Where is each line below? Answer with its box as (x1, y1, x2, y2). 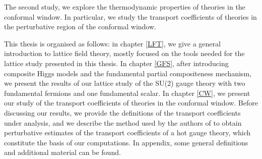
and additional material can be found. (4, 147, 121, 157)
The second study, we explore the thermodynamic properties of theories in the (4, 2, 245, 12)
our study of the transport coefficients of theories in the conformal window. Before (4, 97, 258, 108)
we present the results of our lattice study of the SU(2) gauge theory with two (4, 78, 245, 88)
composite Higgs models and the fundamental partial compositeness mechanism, (4, 68, 251, 78)
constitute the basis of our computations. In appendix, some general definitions (4, 137, 248, 147)
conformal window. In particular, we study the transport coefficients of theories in (4, 11, 257, 22)
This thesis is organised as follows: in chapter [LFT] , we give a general (4, 38, 221, 48)
